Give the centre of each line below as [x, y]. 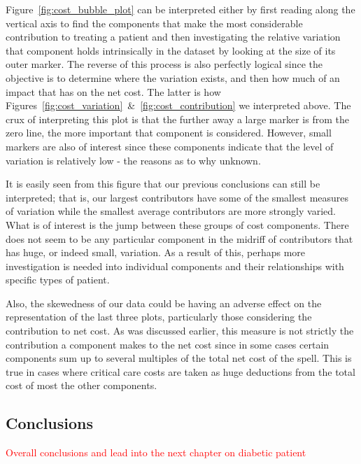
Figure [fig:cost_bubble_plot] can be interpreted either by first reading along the [180, 9]
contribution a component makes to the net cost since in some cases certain [168, 344]
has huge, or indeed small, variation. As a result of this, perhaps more [156, 252]
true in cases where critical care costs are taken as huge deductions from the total [180, 371]
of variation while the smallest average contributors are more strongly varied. [171, 211]
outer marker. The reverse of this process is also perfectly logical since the [164, 64]
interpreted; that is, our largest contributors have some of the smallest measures [177, 197]
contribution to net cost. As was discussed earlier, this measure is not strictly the [180, 331]
